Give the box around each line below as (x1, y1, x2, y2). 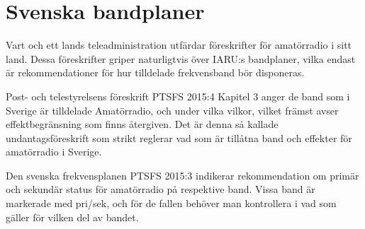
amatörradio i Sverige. (6, 144, 102, 159)
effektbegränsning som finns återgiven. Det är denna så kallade (6, 117, 279, 131)
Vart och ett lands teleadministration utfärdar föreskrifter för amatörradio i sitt (6, 37, 352, 52)
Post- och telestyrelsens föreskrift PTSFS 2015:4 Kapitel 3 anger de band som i (6, 88, 350, 103)
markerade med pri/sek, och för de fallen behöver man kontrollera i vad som (6, 196, 337, 211)
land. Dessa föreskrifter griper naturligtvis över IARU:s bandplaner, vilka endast (6, 51, 356, 66)
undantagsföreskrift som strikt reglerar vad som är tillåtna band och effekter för (6, 130, 352, 145)
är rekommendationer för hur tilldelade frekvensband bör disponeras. (6, 65, 305, 80)
